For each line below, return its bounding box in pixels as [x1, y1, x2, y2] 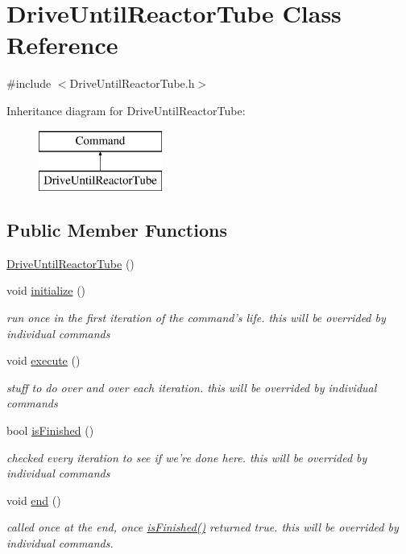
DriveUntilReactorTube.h [69, 75, 195, 92]
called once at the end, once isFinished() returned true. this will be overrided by [6, 519, 399, 535]
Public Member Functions [6, 217, 227, 242]
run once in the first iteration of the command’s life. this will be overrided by [6, 309, 386, 326]
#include [6, 75, 52, 92]
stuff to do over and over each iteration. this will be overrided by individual [6, 378, 377, 395]
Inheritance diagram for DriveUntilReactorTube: [6, 101, 246, 118]
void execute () [6, 352, 81, 369]
